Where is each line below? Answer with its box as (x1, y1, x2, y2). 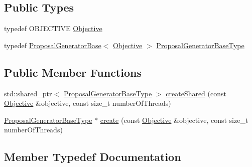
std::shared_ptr (4, 88, 52, 98)
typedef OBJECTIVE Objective (4, 23, 102, 34)
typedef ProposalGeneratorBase (4, 40, 101, 50)
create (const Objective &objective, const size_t (100, 114, 248, 125)
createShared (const (166, 88, 226, 98)
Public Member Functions (4, 64, 142, 80)
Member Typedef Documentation (4, 149, 181, 164)
